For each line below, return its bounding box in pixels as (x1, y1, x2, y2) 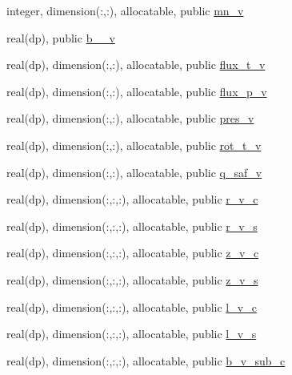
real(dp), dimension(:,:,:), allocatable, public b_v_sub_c (6, 352, 286, 369)
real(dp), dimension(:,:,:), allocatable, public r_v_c (6, 191, 258, 208)
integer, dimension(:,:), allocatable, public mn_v (6, 2, 244, 18)
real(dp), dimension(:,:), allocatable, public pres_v (6, 110, 254, 127)
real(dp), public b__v (6, 29, 115, 46)
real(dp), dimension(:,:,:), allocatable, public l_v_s (6, 325, 257, 342)
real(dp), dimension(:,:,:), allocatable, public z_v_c (6, 244, 259, 261)
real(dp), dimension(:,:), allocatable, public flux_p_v (6, 83, 267, 99)
